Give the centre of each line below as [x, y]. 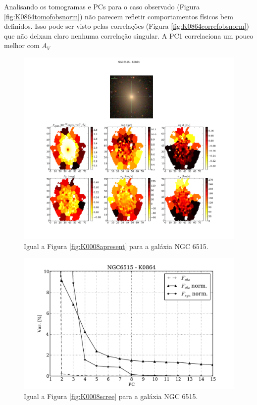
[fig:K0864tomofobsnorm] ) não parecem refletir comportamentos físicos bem [119, 16]
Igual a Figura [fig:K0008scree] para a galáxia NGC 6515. [111, 396]
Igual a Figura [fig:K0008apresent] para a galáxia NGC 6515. [116, 246]
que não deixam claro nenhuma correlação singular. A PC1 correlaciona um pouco [129, 35]
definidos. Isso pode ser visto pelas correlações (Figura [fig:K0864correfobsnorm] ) [127, 26]
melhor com [22, 45]
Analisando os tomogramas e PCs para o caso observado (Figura [102, 6]
